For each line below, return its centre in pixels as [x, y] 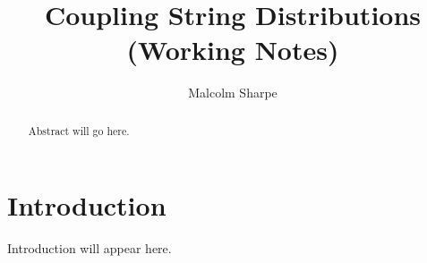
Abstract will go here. [79, 130]
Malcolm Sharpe [233, 93]
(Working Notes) [233, 50]
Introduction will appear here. [90, 248]
